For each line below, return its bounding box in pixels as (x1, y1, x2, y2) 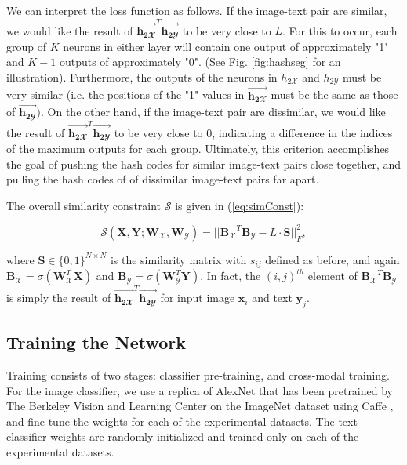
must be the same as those (271, 86, 398, 103)
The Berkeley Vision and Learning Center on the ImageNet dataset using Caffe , (6, 398, 394, 414)
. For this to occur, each (282, 22, 398, 38)
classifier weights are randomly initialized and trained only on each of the (6, 428, 359, 445)
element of (307, 267, 358, 284)
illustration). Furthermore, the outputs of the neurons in (6, 68, 278, 85)
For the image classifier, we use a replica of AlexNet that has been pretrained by (6, 382, 393, 398)
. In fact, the (200, 267, 261, 284)
